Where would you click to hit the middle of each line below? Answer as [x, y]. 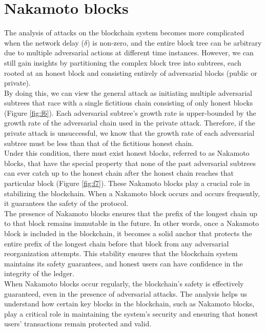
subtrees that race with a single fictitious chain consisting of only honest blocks [129, 103]
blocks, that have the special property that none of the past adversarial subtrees [130, 163]
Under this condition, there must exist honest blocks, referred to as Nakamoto [127, 153]
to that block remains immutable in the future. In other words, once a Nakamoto [131, 223]
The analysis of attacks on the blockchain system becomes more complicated [124, 33]
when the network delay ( [44, 42]
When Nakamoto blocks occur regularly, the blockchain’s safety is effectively [124, 283]
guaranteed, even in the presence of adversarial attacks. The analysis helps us [126, 293]
